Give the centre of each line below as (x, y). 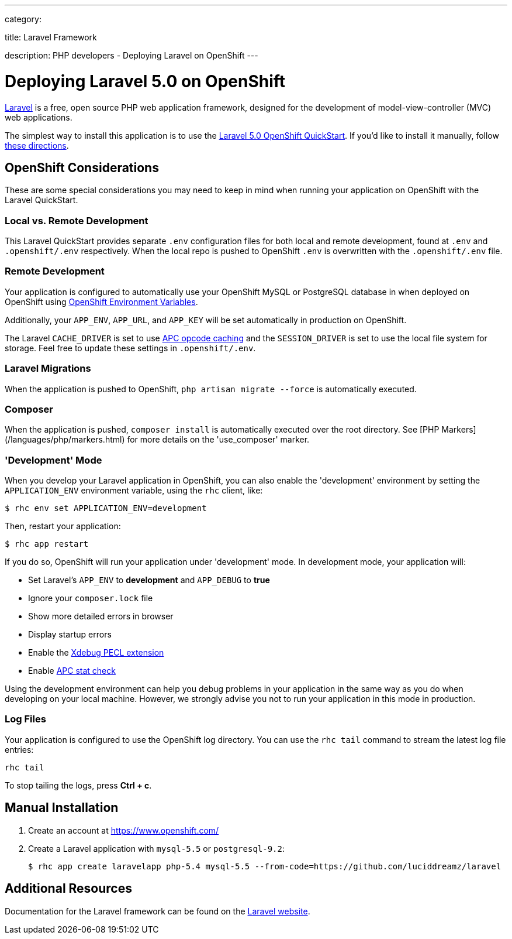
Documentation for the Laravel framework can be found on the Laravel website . (158, 911)
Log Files (25, 719)
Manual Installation (62, 808)
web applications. (39, 117)
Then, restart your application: (63, 526)
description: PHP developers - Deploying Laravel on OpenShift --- (132, 55)
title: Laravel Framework (51, 37)
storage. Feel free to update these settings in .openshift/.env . (130, 348)
